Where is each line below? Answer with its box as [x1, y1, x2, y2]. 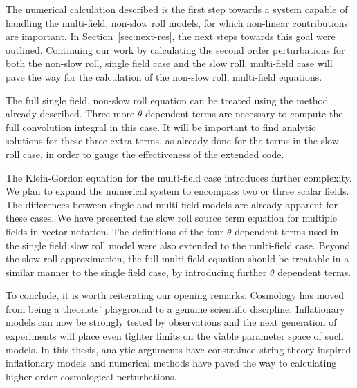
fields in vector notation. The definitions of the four [6, 224, 224, 238]
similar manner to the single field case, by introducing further [6, 264, 267, 279]
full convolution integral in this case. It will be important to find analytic [6, 119, 316, 134]
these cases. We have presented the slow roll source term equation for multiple [6, 211, 337, 225]
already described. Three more [6, 106, 135, 121]
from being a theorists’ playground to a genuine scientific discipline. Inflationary [6, 301, 345, 316]
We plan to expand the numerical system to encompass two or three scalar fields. [6, 184, 349, 198]
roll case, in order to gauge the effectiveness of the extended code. [6, 146, 284, 161]
